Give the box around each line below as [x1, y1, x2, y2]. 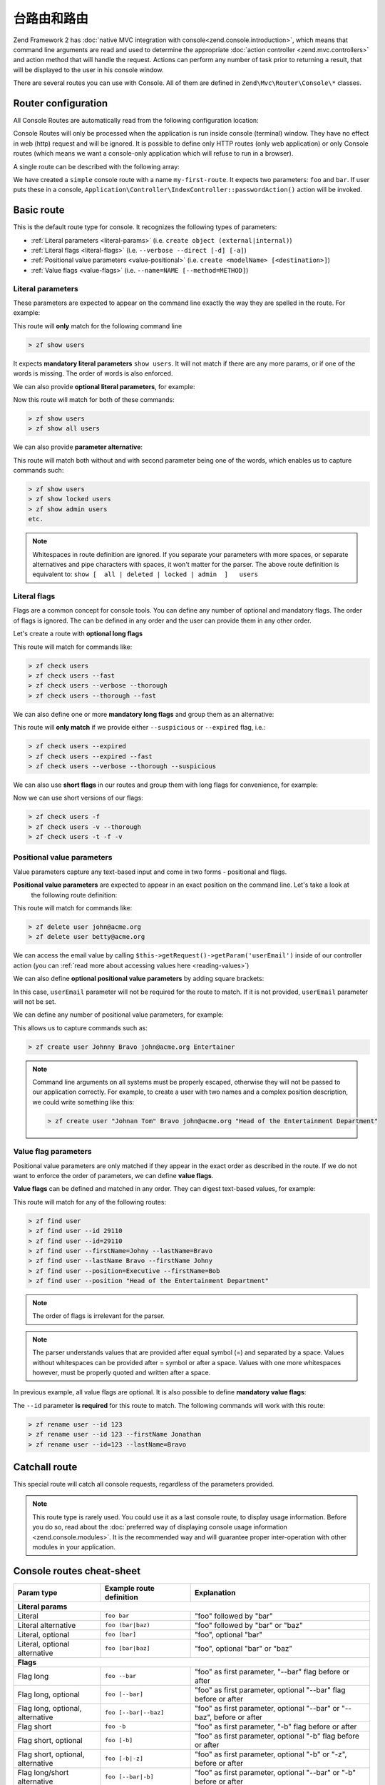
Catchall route [13, 1461, 78, 1473]
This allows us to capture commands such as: [13, 1023, 148, 1032]
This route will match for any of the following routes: [13, 1197, 167, 1206]
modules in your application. [32, 1543, 115, 1551]
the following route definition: [31, 890, 118, 899]
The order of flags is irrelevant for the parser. [32, 1312, 165, 1320]
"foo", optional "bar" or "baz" [194, 1643, 293, 1653]
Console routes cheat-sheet [13, 1564, 141, 1577]
